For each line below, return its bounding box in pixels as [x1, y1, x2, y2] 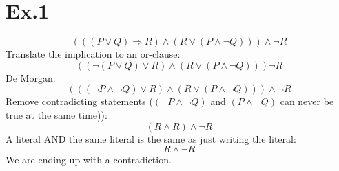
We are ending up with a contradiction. [6, 152, 172, 167]
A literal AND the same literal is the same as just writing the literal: [6, 131, 296, 146]
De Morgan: [6, 70, 56, 84]
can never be [280, 94, 334, 109]
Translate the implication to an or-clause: [6, 47, 181, 61]
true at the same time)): [6, 107, 107, 122]
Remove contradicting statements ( [6, 94, 153, 109]
